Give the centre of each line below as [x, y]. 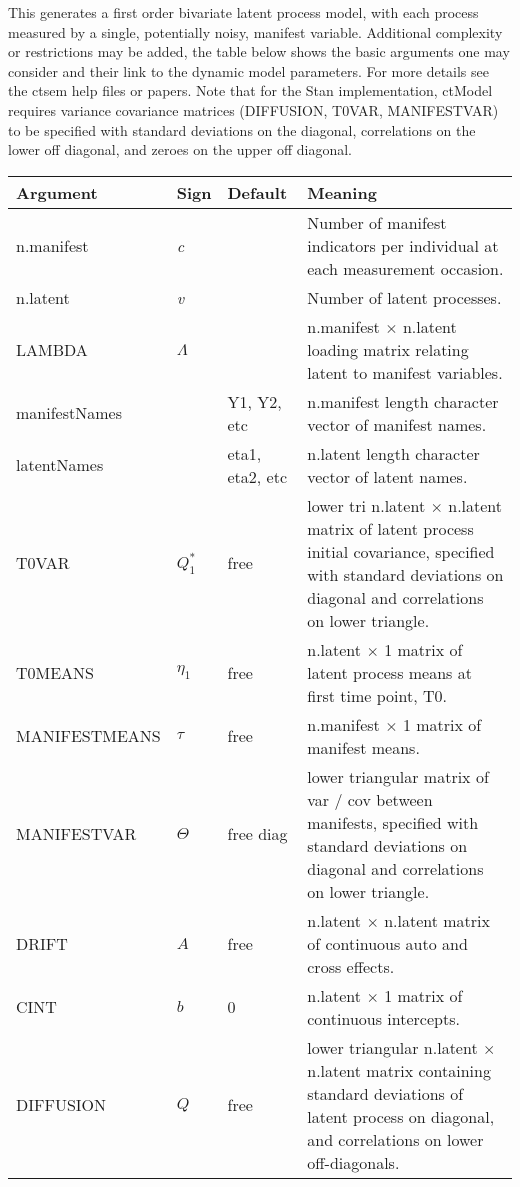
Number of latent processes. [404, 297]
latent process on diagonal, [401, 1116]
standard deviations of [385, 1093]
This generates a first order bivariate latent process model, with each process [243, 12]
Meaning [342, 192]
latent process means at [389, 672]
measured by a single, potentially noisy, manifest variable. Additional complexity [255, 31]
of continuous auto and [387, 943]
